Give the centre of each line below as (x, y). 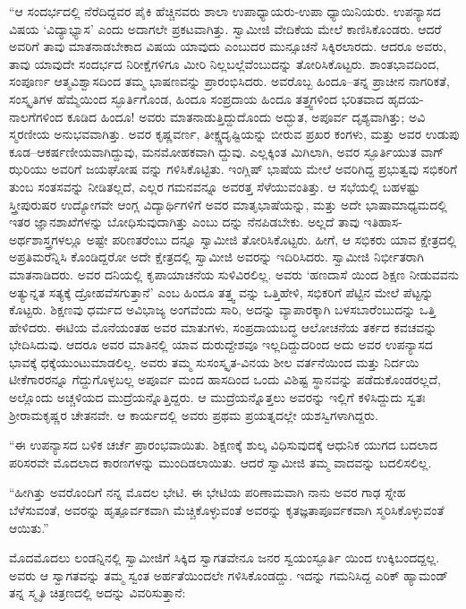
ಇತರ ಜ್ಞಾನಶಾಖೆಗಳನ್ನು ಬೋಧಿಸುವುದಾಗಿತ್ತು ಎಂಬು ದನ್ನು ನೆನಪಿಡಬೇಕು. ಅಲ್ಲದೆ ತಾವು (184, 222)
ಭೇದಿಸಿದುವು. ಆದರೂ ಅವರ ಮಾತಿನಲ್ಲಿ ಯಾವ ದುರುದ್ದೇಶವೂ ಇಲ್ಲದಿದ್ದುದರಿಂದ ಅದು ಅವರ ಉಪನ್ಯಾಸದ (221, 344)
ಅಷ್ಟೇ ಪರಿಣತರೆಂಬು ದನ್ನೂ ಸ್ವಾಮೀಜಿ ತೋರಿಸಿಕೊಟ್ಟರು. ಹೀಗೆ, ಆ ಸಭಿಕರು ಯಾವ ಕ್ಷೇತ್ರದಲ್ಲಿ (271, 239)
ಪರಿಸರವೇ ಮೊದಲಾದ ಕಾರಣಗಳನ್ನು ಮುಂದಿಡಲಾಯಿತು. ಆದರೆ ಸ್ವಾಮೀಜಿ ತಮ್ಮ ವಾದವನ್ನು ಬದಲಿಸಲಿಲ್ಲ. (220, 462)
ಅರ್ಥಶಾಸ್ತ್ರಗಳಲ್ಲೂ (46, 239)
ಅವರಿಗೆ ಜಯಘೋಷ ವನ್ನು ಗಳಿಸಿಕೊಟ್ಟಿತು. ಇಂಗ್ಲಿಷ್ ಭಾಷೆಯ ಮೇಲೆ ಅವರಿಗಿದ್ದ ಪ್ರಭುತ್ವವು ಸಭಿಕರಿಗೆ (254, 169)
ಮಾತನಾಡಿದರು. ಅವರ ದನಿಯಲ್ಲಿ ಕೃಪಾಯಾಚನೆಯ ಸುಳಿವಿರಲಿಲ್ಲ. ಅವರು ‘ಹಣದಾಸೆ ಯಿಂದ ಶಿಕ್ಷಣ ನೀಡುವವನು (234, 274)
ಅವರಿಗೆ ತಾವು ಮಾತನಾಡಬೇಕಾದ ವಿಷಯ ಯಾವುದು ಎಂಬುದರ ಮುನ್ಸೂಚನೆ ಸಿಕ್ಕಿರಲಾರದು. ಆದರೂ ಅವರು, (228, 46)
